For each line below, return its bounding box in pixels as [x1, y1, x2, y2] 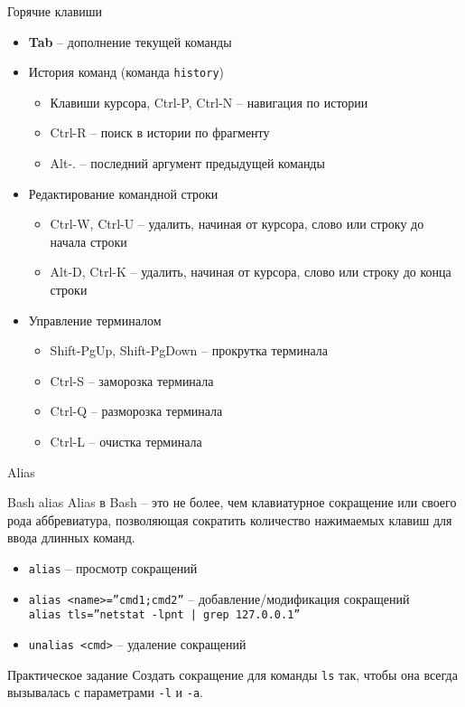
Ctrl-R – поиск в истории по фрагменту [50, 123, 270, 142]
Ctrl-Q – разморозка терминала [50, 401, 223, 420]
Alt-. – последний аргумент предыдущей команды [50, 154, 325, 173]
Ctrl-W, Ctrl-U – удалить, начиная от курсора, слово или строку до [50, 214, 424, 233]
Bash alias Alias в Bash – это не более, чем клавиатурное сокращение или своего [7, 493, 457, 512]
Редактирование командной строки [28, 184, 219, 203]
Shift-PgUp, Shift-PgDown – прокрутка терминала [50, 341, 328, 360]
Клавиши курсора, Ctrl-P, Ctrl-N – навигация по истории [50, 92, 368, 111]
